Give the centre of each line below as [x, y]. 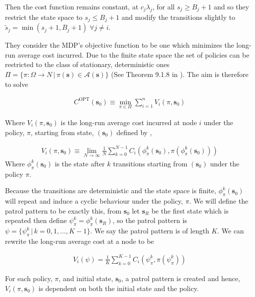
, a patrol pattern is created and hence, [181, 278]
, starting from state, [62, 132]
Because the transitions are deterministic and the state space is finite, [111, 190]
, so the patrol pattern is [150, 220]
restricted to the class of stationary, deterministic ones [87, 64]
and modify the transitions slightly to [178, 17]
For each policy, [29, 278]
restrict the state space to [44, 17]
